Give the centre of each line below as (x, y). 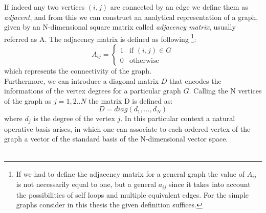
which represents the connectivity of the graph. (78, 71)
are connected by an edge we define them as (179, 7)
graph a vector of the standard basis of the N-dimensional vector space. (116, 139)
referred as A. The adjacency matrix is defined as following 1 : (100, 38)
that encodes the (195, 80)
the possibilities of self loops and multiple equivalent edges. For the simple (132, 194)
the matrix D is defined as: (131, 100)
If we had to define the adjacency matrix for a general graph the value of (130, 173)
